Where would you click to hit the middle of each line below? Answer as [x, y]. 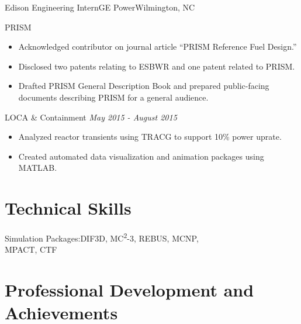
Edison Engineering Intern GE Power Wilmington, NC [100, 7]
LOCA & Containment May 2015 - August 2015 [91, 117]
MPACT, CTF [31, 249]
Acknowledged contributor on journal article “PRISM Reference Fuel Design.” [158, 46]
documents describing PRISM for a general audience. [113, 97]
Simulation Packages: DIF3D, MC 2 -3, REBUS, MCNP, [102, 237]
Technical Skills [68, 208]
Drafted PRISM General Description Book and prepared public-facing [144, 86]
